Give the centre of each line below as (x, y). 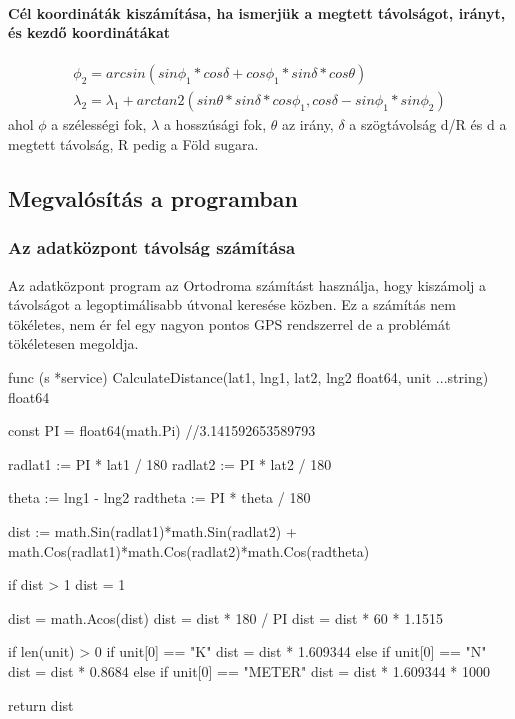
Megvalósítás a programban (153, 198)
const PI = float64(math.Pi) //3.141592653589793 (162, 430)
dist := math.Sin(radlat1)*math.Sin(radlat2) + (152, 530)
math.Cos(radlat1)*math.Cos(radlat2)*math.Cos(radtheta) (189, 550)
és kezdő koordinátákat (89, 32)
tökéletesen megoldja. (73, 343)
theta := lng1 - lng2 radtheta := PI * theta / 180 (159, 497)
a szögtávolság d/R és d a (428, 124)
